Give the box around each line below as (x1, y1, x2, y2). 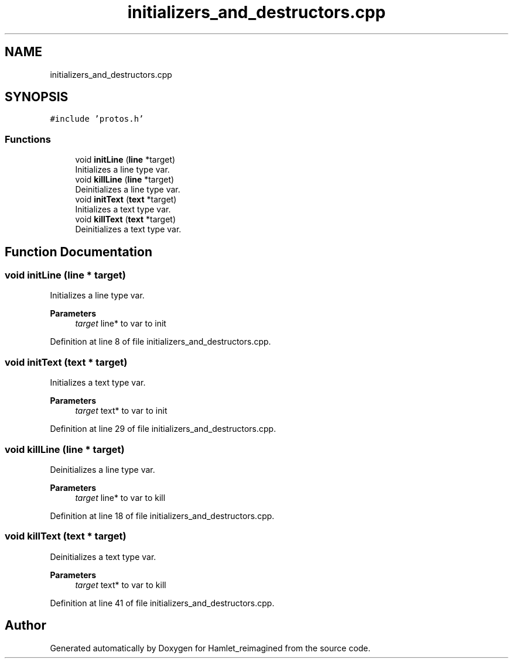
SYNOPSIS (5, 90, 69, 105)
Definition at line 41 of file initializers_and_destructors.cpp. (50, 597, 275, 608)
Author (5, 618, 46, 633)
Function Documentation (5, 244, 152, 259)
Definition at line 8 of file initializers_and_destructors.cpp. (50, 336, 271, 347)
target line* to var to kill (75, 492, 166, 503)
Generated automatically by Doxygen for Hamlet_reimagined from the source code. (50, 643, 371, 653)
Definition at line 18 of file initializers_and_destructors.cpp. (50, 510, 275, 521)
